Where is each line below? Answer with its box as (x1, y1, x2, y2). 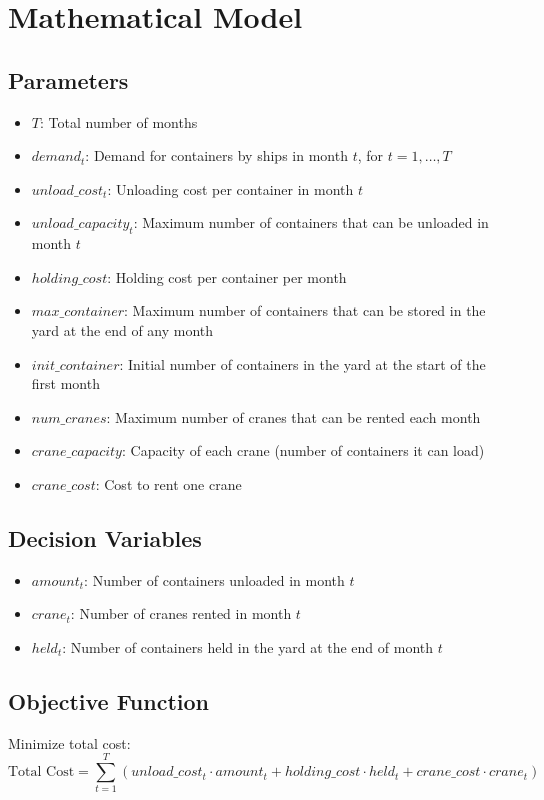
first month (31, 373, 100, 394)
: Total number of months (39, 111, 198, 132)
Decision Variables (8, 522, 202, 553)
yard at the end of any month (31, 319, 214, 340)
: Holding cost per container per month (107, 266, 347, 287)
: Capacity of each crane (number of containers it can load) (121, 440, 485, 461)
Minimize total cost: (8, 732, 131, 753)
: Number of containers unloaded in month (84, 569, 345, 590)
